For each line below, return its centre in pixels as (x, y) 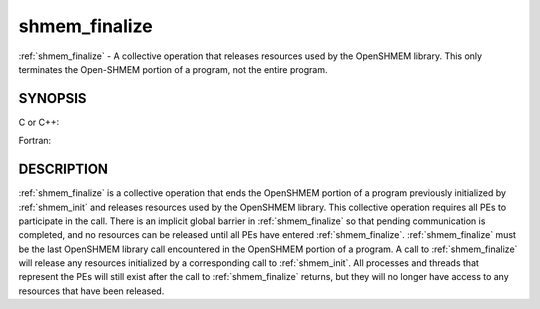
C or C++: (39, 122)
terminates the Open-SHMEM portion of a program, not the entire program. (173, 69)
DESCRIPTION (63, 169)
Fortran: (35, 141)
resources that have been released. (91, 291)
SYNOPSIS (52, 98)
